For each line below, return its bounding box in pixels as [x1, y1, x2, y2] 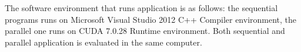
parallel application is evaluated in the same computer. [5, 36, 202, 48]
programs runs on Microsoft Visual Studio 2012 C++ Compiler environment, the [5, 13, 297, 25]
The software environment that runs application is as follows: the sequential [5, 2, 278, 13]
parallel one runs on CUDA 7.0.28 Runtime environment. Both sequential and [5, 25, 285, 37]
